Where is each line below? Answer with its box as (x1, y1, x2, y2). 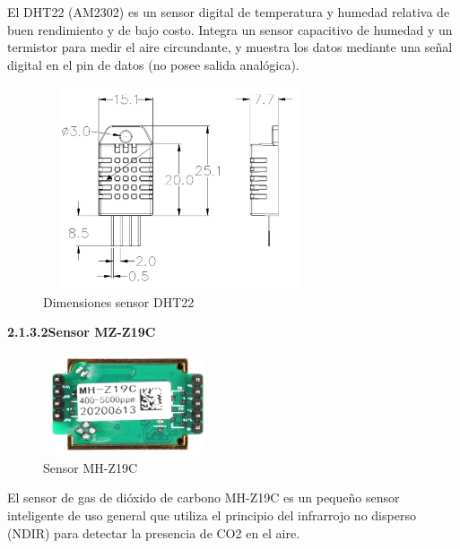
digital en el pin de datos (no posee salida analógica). (7, 55, 299, 73)
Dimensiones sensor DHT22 (43, 292, 195, 311)
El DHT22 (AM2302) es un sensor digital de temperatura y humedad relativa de (7, 3, 450, 21)
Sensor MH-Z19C (43, 458, 138, 476)
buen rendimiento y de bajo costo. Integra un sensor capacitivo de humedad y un (7, 20, 453, 39)
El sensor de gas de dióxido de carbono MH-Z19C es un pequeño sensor (7, 488, 400, 507)
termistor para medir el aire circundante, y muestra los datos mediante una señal (7, 38, 453, 56)
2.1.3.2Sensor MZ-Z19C (7, 322, 156, 341)
